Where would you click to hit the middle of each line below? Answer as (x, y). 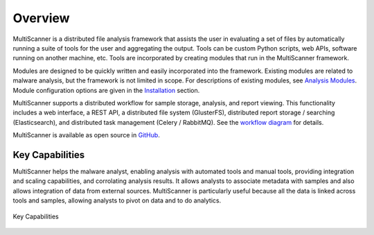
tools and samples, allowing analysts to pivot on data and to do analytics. (117, 200)
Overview (41, 18)
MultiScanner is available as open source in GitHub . (87, 135)
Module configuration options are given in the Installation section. (106, 90)
